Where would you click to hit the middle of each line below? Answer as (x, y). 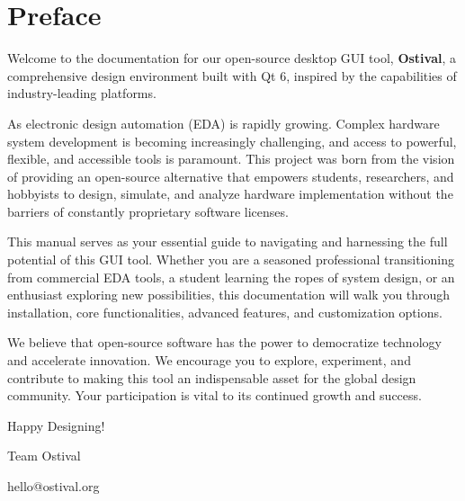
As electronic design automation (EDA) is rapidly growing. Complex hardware (224, 123)
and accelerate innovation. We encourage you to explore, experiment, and (209, 360)
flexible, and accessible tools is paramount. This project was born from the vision (231, 159)
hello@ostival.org (54, 486)
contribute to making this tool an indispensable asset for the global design (212, 377)
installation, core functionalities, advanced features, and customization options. (225, 312)
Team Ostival (44, 456)
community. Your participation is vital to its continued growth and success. (215, 395)
